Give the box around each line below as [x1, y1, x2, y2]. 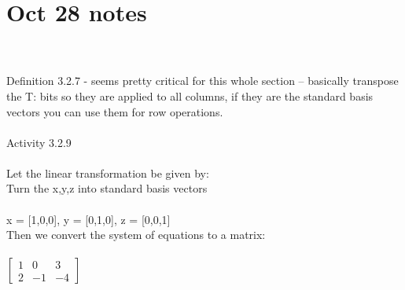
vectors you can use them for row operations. [6, 103, 223, 119]
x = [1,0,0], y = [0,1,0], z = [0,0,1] [6, 211, 171, 227]
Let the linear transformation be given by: [6, 164, 209, 181]
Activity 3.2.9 [6, 134, 72, 150]
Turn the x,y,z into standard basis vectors [6, 180, 208, 196]
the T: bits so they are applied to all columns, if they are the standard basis [6, 87, 374, 104]
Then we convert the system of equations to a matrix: [6, 226, 266, 243]
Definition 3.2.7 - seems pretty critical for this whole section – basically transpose [6, 72, 399, 89]
